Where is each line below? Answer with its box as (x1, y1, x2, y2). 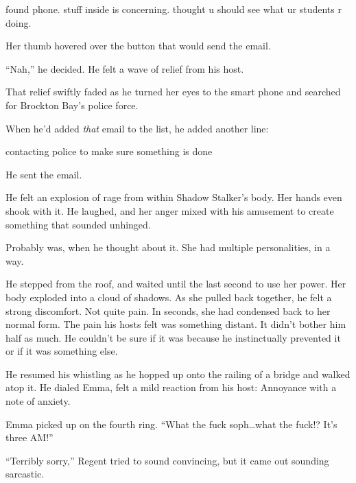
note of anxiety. (5, 394, 71, 408)
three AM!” (5, 430, 54, 445)
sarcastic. (5, 467, 45, 481)
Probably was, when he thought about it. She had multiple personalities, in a (5, 240, 331, 255)
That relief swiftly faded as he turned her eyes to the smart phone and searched (5, 84, 341, 99)
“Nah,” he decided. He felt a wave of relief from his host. (5, 61, 244, 75)
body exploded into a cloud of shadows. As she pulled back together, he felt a (5, 290, 332, 304)
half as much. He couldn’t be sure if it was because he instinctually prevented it (5, 330, 341, 344)
